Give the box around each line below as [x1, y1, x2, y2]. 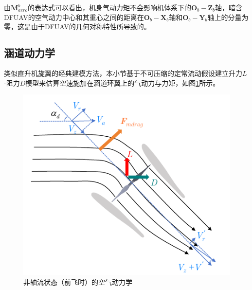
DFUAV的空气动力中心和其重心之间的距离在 [4, 12, 144, 22]
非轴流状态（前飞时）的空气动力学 [23, 276, 132, 287]
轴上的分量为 [207, 12, 249, 22]
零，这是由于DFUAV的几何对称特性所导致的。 [4, 21, 151, 32]
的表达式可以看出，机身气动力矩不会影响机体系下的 [28, 2, 192, 12]
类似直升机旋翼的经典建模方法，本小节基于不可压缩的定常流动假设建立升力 [4, 68, 242, 78]
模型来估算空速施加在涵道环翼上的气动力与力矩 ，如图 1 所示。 [25, 77, 220, 88]
